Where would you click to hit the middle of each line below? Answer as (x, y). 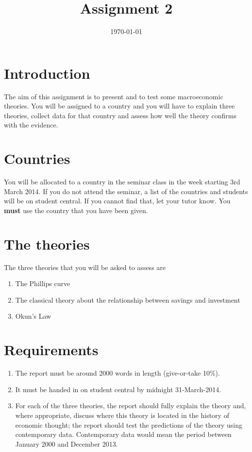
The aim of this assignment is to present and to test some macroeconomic (114, 96)
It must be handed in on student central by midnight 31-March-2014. (118, 389)
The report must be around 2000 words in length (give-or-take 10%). (118, 373)
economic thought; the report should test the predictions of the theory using (129, 425)
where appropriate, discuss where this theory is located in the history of (122, 415)
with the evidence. (31, 125)
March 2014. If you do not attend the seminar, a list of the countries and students (126, 191)
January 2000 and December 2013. (67, 443)
